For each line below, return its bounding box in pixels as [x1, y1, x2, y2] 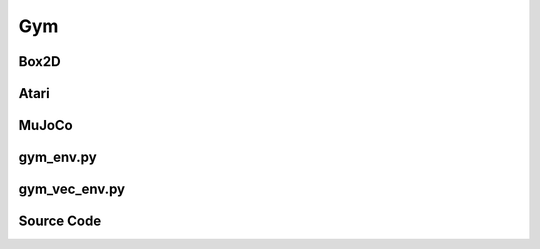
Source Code [18, 213, 102, 230]
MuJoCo [18, 117, 74, 134]
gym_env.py [18, 149, 97, 166]
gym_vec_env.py [18, 181, 126, 198]
